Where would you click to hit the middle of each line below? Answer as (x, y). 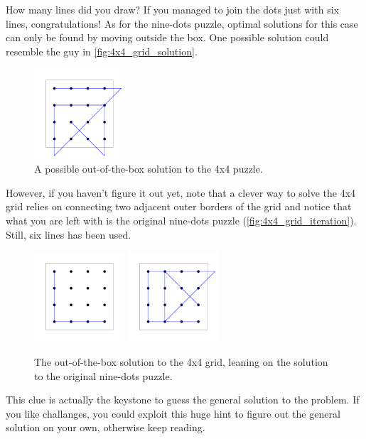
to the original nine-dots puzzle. (103, 375)
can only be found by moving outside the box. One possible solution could (167, 37)
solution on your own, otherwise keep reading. (106, 427)
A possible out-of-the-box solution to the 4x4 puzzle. (149, 169)
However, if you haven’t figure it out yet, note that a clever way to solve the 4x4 (181, 192)
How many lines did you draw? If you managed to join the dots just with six (172, 9)
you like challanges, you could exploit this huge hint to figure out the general (173, 413)
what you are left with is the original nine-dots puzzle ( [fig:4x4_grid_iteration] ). (181, 220)
